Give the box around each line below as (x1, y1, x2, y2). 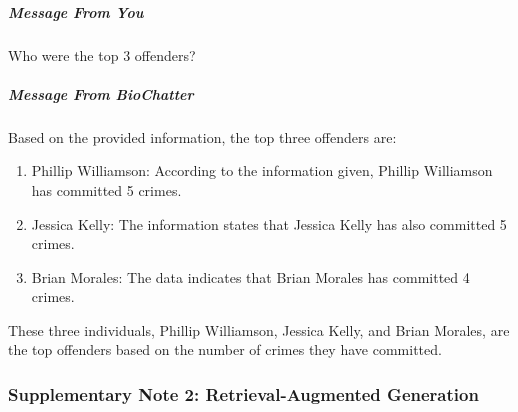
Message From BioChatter (8, 83, 194, 104)
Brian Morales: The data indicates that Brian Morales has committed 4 (31, 266, 470, 287)
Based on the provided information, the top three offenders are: (8, 126, 397, 147)
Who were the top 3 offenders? (8, 44, 196, 65)
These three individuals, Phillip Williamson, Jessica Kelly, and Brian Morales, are (8, 319, 510, 340)
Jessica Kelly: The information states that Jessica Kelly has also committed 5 (31, 213, 507, 234)
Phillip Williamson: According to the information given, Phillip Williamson (31, 160, 493, 181)
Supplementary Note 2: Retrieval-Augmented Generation (8, 381, 479, 406)
